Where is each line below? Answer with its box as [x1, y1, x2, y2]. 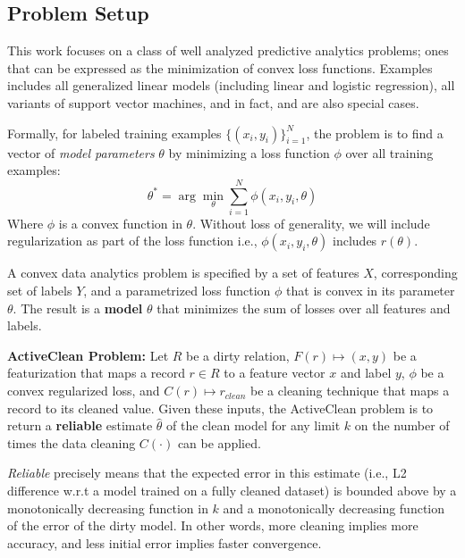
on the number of [354, 416, 450, 435]
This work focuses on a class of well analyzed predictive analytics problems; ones [7, 41, 449, 60]
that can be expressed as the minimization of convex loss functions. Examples [7, 58, 433, 77]
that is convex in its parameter [286, 281, 455, 300]
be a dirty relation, [186, 346, 290, 364]
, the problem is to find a [306, 123, 444, 142]
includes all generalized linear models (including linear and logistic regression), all [7, 76, 455, 95]
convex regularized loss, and [7, 381, 160, 400]
